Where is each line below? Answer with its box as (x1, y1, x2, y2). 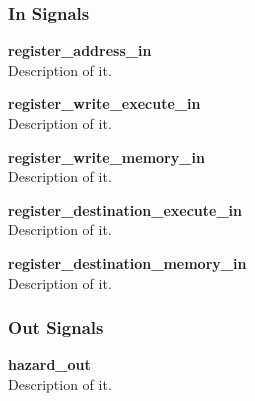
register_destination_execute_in (8, 199, 242, 220)
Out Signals (8, 315, 104, 340)
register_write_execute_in (8, 93, 201, 114)
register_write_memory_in (8, 146, 205, 167)
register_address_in (8, 40, 152, 61)
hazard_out (8, 354, 91, 375)
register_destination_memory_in (8, 252, 247, 273)
